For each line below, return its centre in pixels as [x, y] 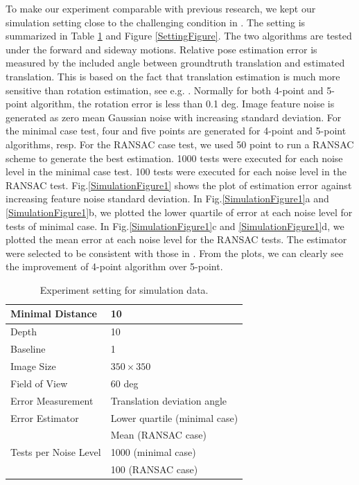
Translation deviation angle [169, 400]
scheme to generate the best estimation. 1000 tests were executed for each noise [174, 158]
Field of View [39, 383]
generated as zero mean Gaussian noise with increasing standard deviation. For [174, 117]
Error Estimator [45, 417]
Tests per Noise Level [56, 452]
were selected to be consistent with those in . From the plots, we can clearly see [175, 253]
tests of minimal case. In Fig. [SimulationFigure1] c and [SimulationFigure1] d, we [175, 226]
